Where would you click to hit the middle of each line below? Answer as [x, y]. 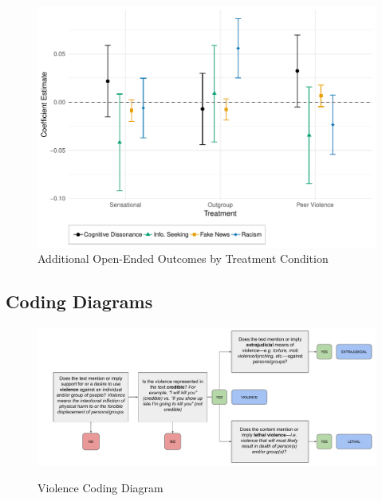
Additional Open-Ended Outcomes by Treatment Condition [183, 258]
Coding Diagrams [79, 301]
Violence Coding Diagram [100, 488]
